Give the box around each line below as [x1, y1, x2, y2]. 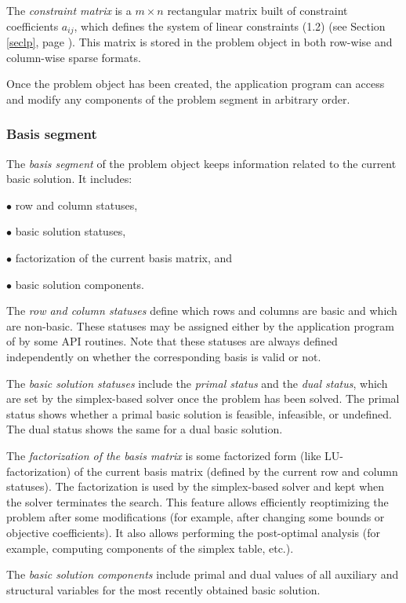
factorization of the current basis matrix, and [15, 250, 233, 266]
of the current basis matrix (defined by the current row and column [74, 462, 398, 479]
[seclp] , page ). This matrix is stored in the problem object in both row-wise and [6, 34, 393, 50]
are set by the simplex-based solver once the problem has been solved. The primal [6, 390, 400, 407]
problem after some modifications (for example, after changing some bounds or [6, 509, 385, 525]
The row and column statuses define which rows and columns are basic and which [6, 302, 397, 319]
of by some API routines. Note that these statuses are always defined [6, 333, 338, 349]
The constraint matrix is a [6, 2, 132, 18]
